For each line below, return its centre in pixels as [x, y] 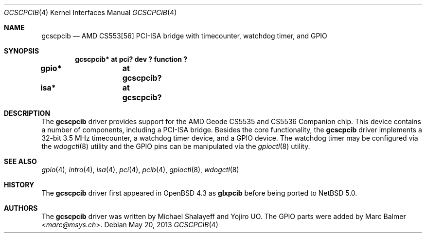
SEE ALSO [20, 161]
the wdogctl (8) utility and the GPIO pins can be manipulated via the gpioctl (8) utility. [176, 146]
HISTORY [19, 185]
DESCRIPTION [27, 113]
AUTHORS [21, 208]
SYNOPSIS [22, 51]
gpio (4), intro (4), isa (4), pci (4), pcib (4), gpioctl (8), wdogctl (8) [140, 170]
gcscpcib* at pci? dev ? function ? [131, 59]
